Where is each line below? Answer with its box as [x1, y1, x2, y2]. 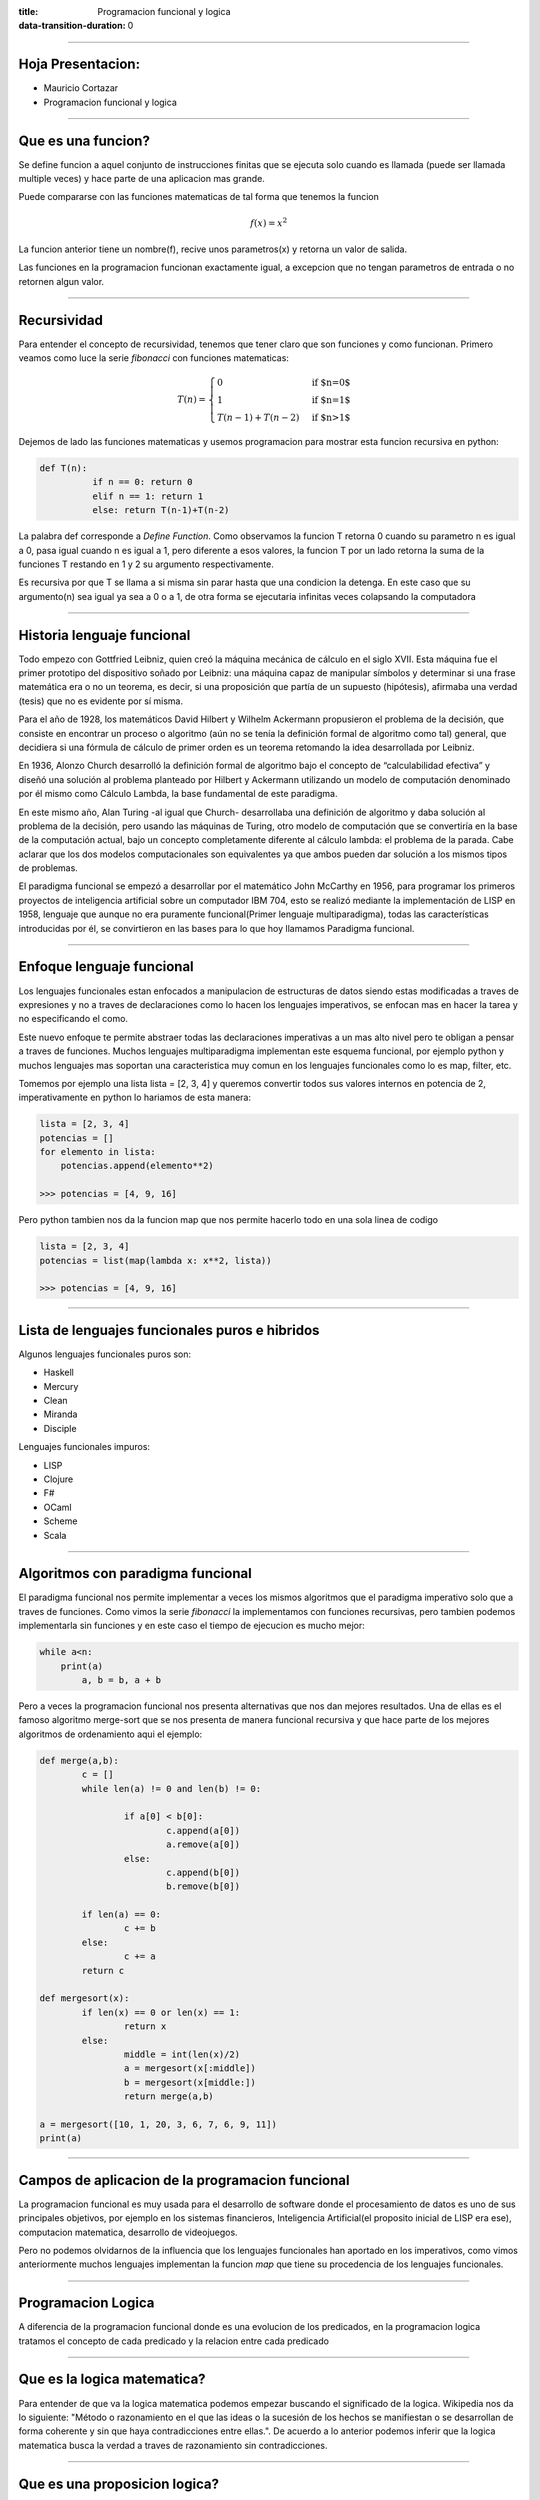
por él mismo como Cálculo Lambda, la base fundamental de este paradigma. [18, 788, 338, 800]
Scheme [43, 1515, 78, 1527]
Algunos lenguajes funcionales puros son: [18, 1348, 192, 1360]
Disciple [43, 1422, 77, 1434]
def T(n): [39, 463, 88, 474]
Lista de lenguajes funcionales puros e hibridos [18, 1321, 320, 1339]
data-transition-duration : [18, 20, 126, 32]
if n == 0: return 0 [91, 476, 194, 488]
